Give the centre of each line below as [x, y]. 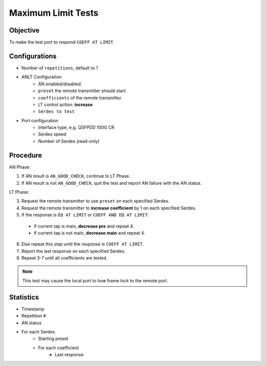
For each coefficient [58, 348]
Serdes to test [56, 112]
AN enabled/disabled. [60, 84]
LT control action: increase [66, 104]
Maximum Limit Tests [54, 13]
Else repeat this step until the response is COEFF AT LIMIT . [83, 244]
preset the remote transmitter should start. [83, 91]
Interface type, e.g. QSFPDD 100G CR [76, 128]
